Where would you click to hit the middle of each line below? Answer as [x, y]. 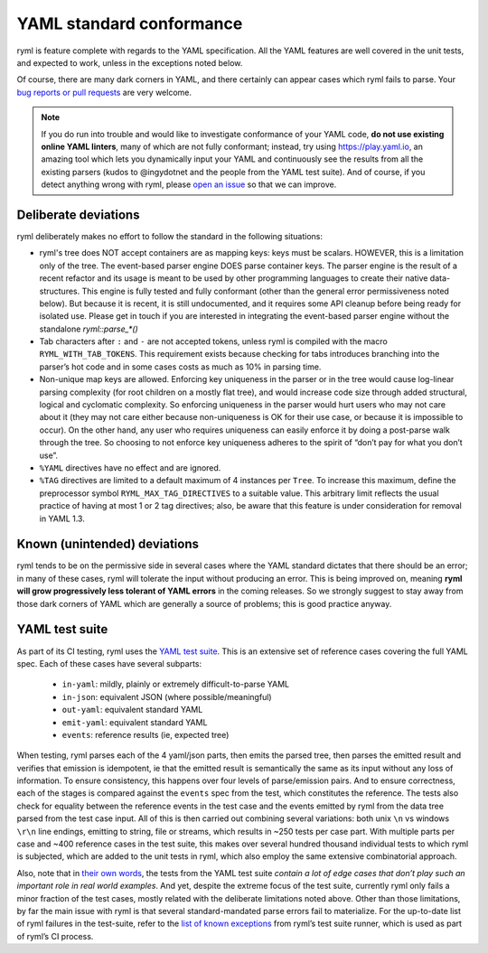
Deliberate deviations [78, 215]
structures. [60, 291]
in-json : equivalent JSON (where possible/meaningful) [167, 696]
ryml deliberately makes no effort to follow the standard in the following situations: [169, 236]
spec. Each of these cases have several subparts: [109, 663]
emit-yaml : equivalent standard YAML [135, 722]
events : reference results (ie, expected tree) [145, 734]
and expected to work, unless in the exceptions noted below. [130, 62]
